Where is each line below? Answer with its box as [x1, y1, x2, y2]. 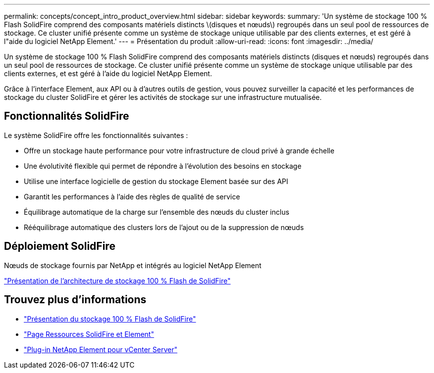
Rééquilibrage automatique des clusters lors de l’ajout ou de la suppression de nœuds [24, 223, 304, 232]
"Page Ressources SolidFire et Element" [24, 329, 154, 338]
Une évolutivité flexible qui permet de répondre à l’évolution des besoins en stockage [24, 161, 302, 170]
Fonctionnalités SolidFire [4, 110, 129, 123]
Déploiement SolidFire [4, 240, 115, 253]
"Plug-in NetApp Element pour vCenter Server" [24, 345, 177, 354]
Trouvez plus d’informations [4, 293, 147, 306]
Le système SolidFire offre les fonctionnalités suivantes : [4, 131, 188, 140]
